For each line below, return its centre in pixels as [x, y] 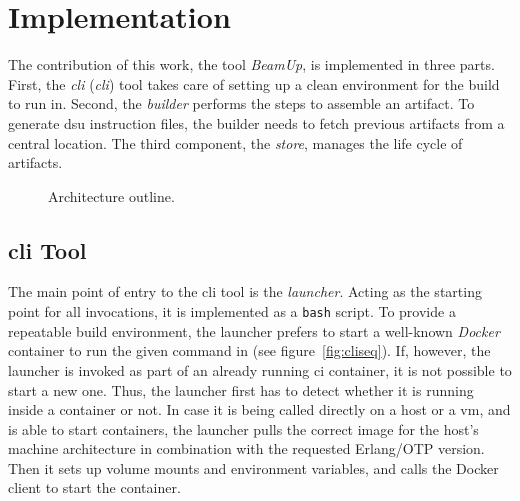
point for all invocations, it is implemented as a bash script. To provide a [232, 311]
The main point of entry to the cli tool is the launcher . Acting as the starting [245, 291]
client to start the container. [94, 487]
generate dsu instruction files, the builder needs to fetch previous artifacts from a [256, 122]
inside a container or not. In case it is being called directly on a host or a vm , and [259, 409]
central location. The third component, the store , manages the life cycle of [235, 142]
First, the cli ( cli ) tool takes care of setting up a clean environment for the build [254, 83]
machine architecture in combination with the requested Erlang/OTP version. [246, 448]
